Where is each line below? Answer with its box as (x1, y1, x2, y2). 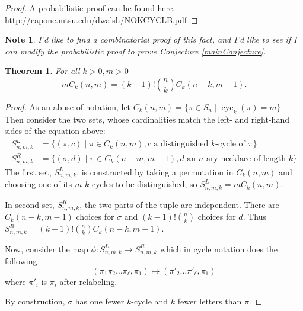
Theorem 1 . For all (5, 65, 80, 77)
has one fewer (75, 295, 125, 307)
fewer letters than (177, 295, 242, 307)
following (5, 255, 37, 267)
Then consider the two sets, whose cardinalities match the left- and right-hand (5, 113, 289, 125)
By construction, (5, 295, 65, 307)
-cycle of (215, 140, 245, 149)
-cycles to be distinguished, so (89, 178, 197, 190)
